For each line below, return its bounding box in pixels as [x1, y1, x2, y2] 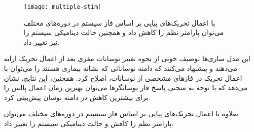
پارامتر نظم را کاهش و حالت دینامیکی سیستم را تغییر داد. [4, 118, 174, 128]
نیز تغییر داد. [24, 36, 60, 47]
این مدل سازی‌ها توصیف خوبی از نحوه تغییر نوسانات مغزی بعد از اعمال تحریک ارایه [4, 53, 251, 64]
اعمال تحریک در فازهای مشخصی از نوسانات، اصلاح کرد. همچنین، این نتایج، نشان [4, 72, 242, 83]
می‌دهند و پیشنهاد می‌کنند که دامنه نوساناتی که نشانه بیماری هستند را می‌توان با [4, 63, 237, 73]
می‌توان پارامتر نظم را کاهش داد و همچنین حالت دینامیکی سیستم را [24, 27, 224, 37]
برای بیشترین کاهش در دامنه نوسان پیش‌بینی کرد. [4, 92, 150, 102]
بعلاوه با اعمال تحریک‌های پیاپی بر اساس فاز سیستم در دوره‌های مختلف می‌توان [4, 108, 238, 119]
